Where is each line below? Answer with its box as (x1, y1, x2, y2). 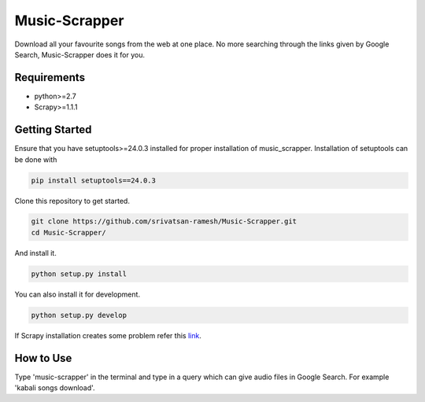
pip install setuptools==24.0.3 (31, 175, 157, 185)
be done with (14, 154, 57, 164)
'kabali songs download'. (14, 383, 95, 393)
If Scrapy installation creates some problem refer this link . (14, 330, 202, 340)
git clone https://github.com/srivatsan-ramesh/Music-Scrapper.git (31, 217, 297, 226)
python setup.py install (31, 269, 128, 278)
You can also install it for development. (14, 290, 141, 299)
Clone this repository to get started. (14, 196, 130, 205)
